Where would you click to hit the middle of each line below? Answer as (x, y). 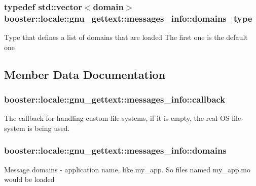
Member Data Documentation (85, 74)
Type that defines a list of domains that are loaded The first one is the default (126, 37)
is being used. (49, 128)
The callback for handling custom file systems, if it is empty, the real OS (117, 118)
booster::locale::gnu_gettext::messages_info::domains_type (128, 18)
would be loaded (29, 179)
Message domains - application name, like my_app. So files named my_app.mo (127, 169)
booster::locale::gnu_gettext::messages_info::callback (115, 99)
